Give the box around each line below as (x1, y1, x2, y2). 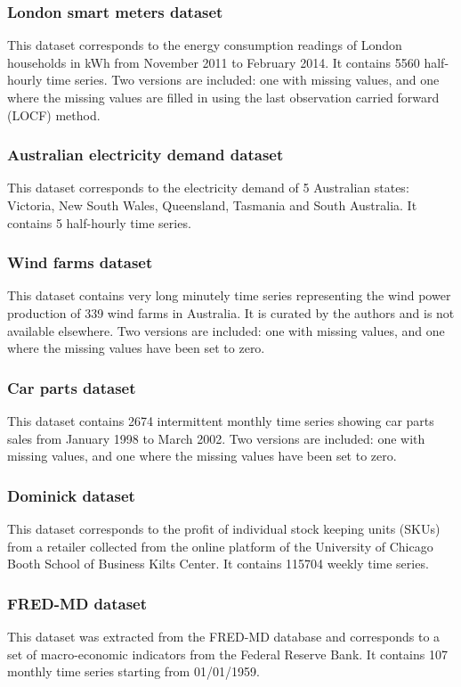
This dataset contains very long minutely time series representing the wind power (7, 286, 451, 305)
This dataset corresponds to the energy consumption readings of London (7, 36, 402, 54)
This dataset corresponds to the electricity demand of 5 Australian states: (7, 178, 409, 197)
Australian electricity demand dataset (7, 143, 284, 166)
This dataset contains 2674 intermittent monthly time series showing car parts (7, 412, 434, 429)
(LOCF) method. (7, 105, 101, 124)
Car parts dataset (7, 376, 136, 398)
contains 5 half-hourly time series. (7, 213, 191, 232)
